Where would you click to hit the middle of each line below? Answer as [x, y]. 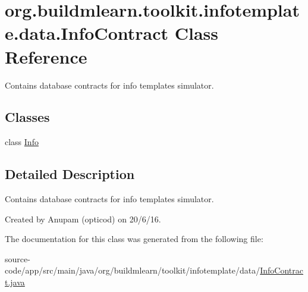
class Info [22, 142]
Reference [46, 56]
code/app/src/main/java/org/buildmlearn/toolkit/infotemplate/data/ [133, 270]
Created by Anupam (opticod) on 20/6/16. [83, 219]
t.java [15, 282]
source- [18, 258]
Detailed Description [70, 174]
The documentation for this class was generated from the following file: [134, 239]
